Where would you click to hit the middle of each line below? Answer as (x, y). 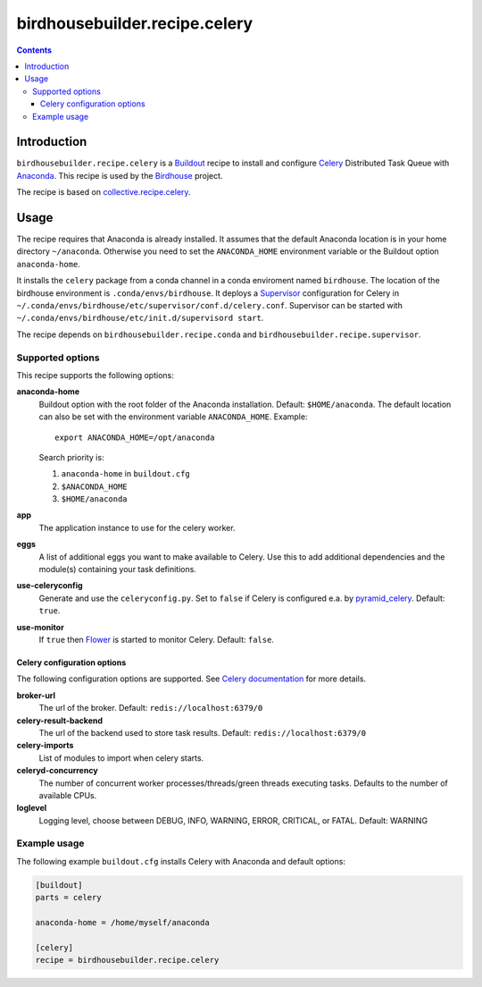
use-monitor (40, 627)
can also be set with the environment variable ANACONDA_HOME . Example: (173, 417)
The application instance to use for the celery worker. (137, 527)
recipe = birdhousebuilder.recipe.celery (127, 960)
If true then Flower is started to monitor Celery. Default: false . (156, 640)
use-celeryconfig (50, 586)
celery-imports (45, 746)
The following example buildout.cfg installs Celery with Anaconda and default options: (181, 861)
